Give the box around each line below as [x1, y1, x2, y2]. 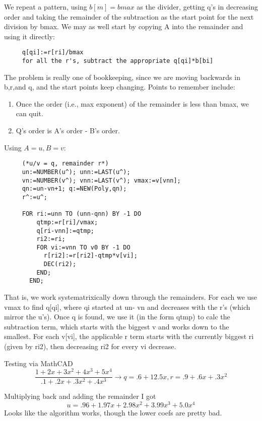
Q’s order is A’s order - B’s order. [16, 125, 120, 136]
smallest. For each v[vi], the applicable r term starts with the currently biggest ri [4, 331, 254, 342]
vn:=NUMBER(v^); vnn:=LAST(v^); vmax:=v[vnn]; [22, 177, 181, 184]
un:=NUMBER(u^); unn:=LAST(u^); [22, 168, 130, 176]
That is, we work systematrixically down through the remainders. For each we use [4, 292, 257, 302]
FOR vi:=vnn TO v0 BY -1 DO [36, 243, 130, 251]
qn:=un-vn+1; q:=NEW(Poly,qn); [22, 185, 127, 193]
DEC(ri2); [43, 261, 77, 268]
